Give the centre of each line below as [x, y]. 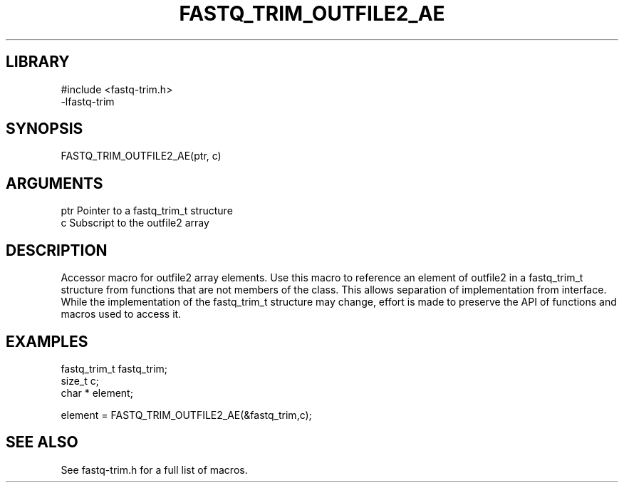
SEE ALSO [42, 442]
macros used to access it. [121, 314]
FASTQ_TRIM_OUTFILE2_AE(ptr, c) [141, 156]
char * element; [97, 393]
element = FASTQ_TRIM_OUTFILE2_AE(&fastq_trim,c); [186, 415]
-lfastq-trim [88, 101]
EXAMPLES [47, 341]
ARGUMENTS [54, 183]
